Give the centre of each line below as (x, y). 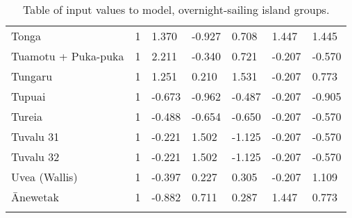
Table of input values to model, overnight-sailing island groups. (176, 9)
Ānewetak (35, 197)
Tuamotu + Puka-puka (68, 56)
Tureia (27, 116)
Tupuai (28, 96)
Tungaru (32, 76)
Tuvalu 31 (35, 136)
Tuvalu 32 (35, 157)
